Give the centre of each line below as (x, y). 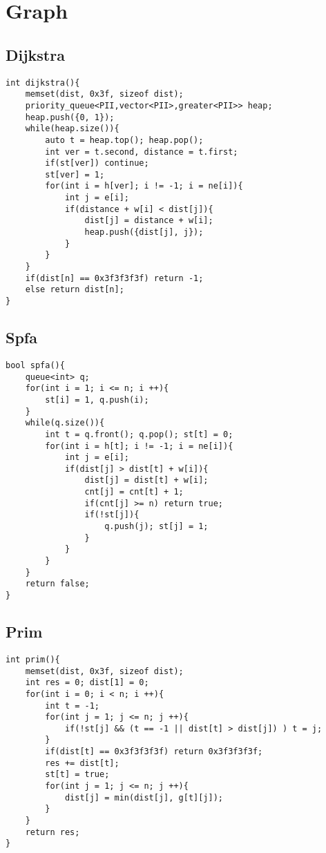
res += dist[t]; (82, 763)
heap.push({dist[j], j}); (144, 232)
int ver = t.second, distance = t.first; (142, 152)
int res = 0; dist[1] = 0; (87, 683)
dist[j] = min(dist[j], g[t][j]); (144, 797)
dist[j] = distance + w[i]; (149, 221)
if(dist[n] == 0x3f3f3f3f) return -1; (114, 278)
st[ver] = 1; (75, 174)
